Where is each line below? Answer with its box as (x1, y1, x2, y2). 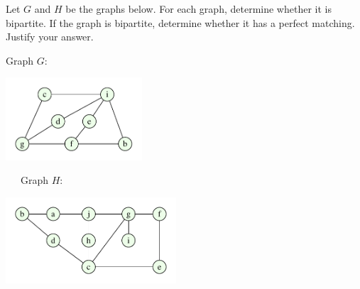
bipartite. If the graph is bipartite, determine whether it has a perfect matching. (6, 15, 355, 30)
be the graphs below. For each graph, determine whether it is (65, 1, 332, 16)
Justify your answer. (6, 29, 94, 44)
